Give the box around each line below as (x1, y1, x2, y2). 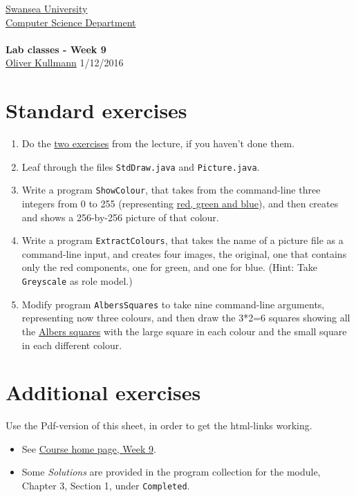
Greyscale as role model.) (21, 274, 133, 288)
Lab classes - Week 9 (6, 41, 106, 56)
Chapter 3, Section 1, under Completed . (21, 478, 190, 493)
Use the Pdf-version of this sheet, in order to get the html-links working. (6, 418, 312, 433)
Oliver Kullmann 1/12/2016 (6, 55, 124, 70)
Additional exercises (6, 378, 201, 406)
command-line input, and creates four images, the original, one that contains (21, 246, 347, 261)
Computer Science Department (6, 15, 136, 29)
